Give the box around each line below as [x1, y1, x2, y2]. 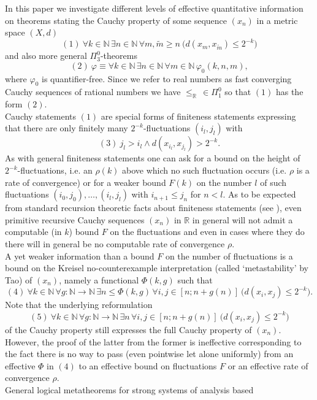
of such [260, 175, 287, 188]
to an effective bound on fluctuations [78, 359, 217, 372]
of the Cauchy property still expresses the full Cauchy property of [5, 323, 252, 336]
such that [177, 273, 213, 286]
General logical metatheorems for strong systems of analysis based [5, 383, 254, 396]
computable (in [5, 225, 62, 238]
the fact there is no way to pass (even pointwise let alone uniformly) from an [5, 347, 294, 360]
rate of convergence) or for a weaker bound [5, 175, 166, 188]
